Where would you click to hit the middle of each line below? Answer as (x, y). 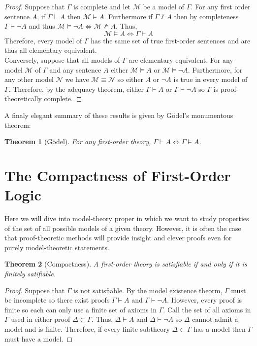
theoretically (23, 98)
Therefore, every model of (43, 40)
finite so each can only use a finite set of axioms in (81, 309)
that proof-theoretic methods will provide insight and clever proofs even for (118, 238)
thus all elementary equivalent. (51, 50)
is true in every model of (210, 79)
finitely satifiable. (30, 273)
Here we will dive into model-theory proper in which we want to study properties (127, 218)
